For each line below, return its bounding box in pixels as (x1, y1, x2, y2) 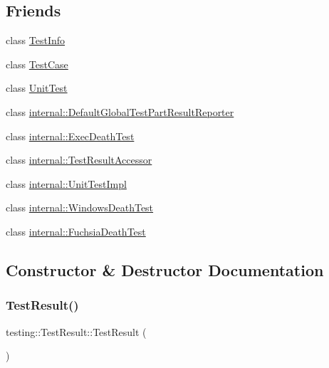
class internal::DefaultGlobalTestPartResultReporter (6, 104, 234, 119)
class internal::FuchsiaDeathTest (6, 224, 146, 238)
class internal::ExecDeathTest (6, 128, 135, 143)
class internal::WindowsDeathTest (6, 200, 154, 215)
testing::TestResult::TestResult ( (6, 324, 147, 339)
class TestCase (6, 56, 68, 71)
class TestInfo (6, 33, 66, 48)
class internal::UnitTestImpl (6, 176, 127, 191)
